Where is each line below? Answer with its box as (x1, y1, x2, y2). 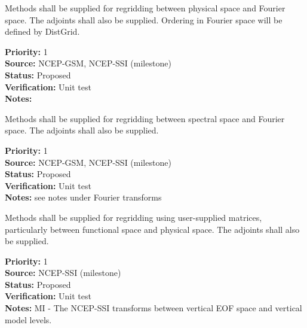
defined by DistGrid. (5, 25, 80, 38)
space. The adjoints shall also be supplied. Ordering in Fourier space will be (5, 13, 283, 26)
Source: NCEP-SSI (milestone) (5, 266, 121, 279)
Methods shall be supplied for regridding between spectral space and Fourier (5, 112, 285, 124)
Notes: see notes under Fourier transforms (5, 191, 162, 204)
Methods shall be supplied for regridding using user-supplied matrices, (5, 211, 262, 223)
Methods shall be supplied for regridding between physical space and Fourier (5, 2, 285, 14)
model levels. (5, 313, 52, 326)
